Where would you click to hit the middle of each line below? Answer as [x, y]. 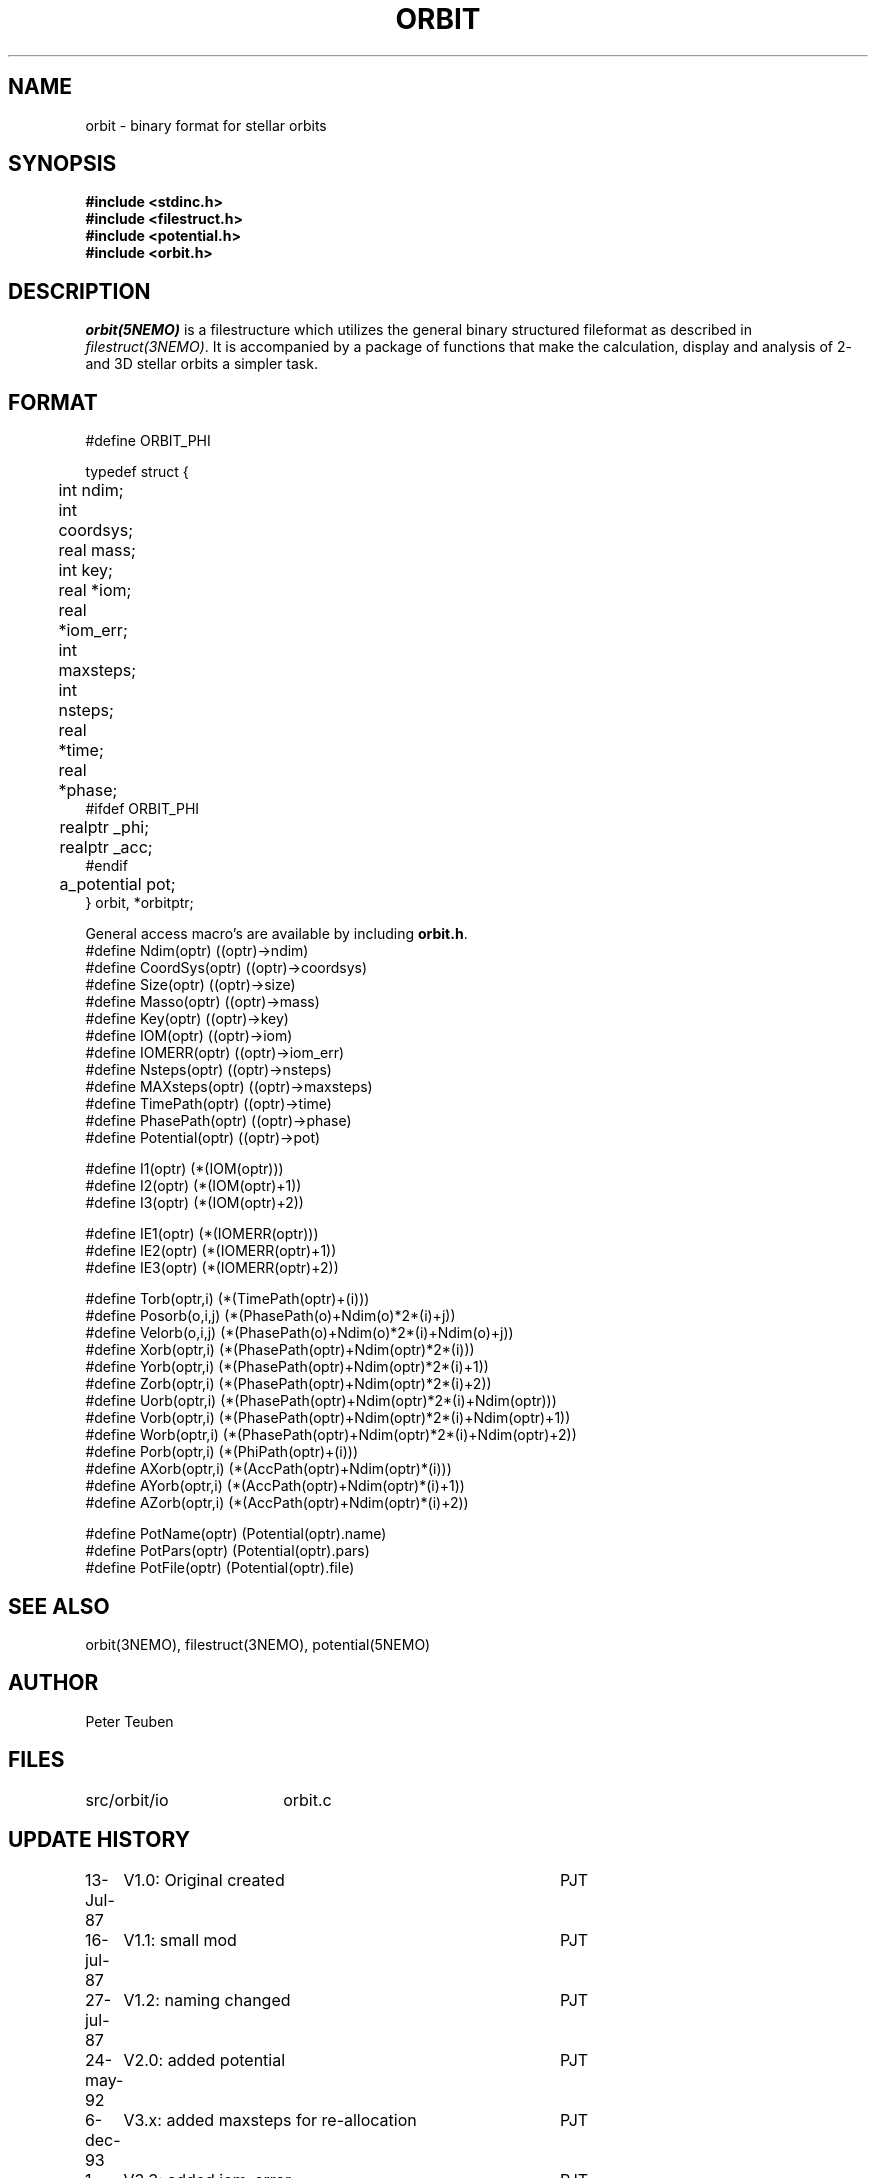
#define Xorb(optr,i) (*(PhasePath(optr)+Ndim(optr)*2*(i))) [280, 1350]
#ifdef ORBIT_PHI [142, 809]
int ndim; [91, 490]
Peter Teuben [129, 1721]
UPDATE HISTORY [99, 1840]
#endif [106, 866]
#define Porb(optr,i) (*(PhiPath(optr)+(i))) [222, 1452]
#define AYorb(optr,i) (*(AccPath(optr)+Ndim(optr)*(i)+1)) [275, 1486]
